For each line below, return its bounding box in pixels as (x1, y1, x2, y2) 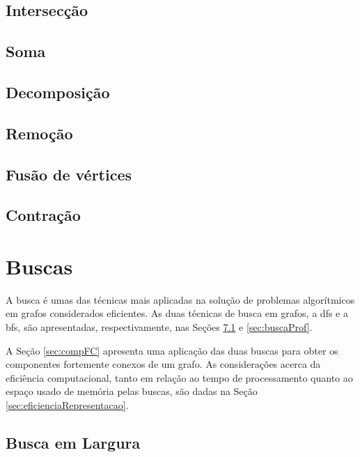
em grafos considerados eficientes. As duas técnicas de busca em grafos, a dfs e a (6, 306, 348, 320)
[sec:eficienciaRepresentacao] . (6, 397, 129, 412)
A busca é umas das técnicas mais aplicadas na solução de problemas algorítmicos (6, 292, 355, 307)
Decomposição (6, 81, 110, 102)
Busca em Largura (6, 431, 141, 453)
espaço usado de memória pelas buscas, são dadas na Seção (6, 384, 258, 398)
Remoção (6, 122, 73, 144)
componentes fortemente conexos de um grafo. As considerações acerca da (6, 357, 321, 371)
